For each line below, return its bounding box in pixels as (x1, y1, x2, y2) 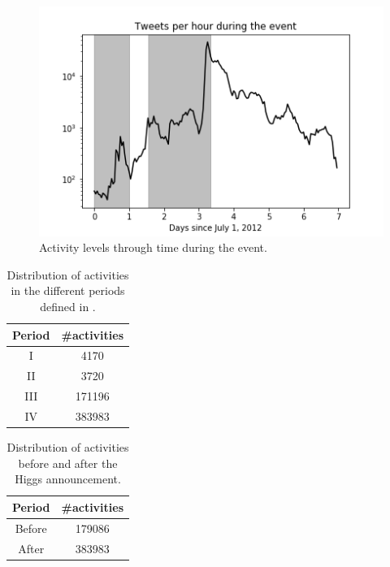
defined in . (40, 298, 96, 315)
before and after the (18, 454, 118, 471)
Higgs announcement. (15, 470, 121, 487)
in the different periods (11, 282, 125, 299)
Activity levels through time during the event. (39, 239, 267, 256)
